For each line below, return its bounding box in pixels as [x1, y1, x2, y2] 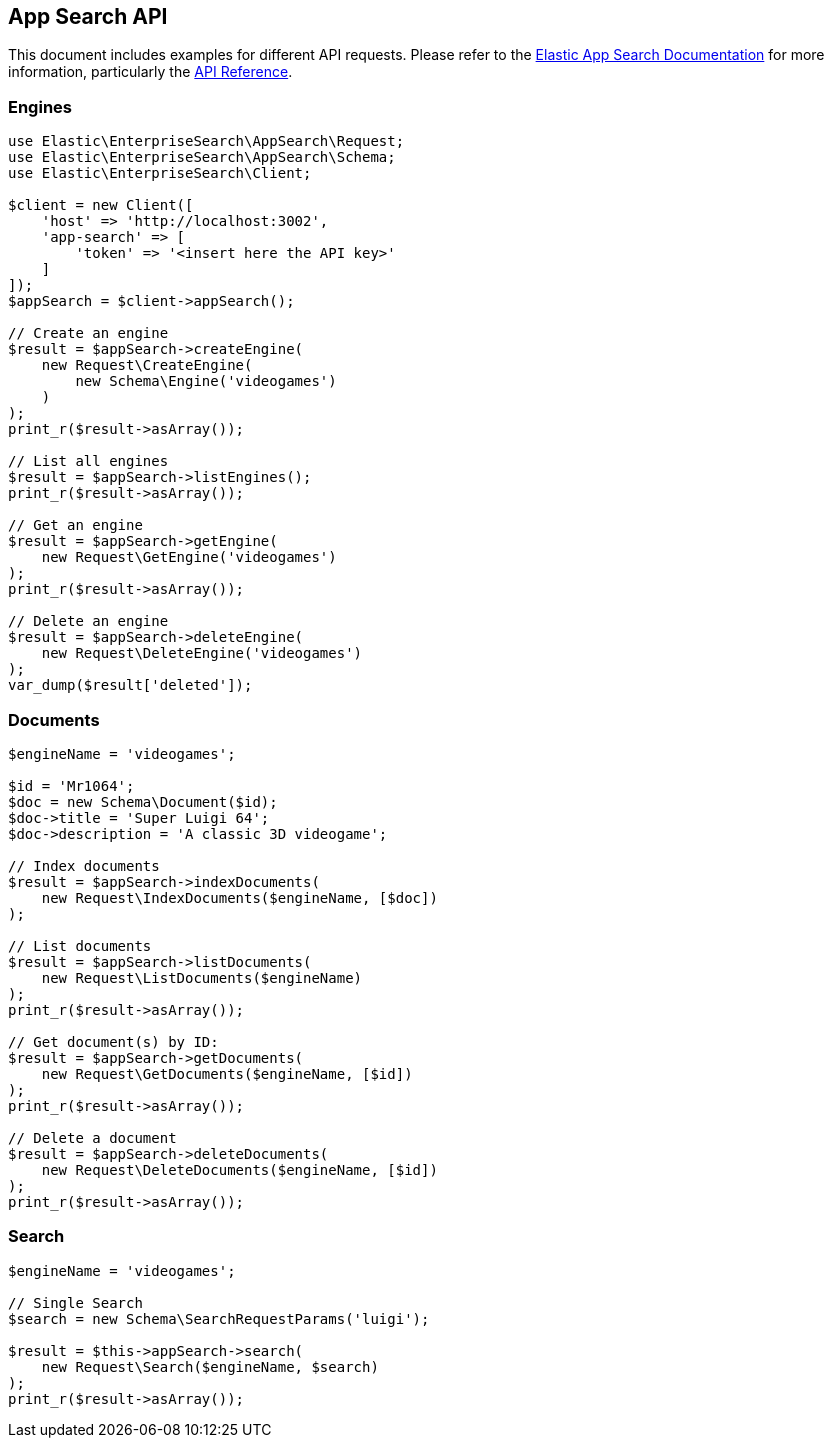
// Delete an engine [8, 613, 169, 630]
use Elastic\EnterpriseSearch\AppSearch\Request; [8, 133, 405, 150]
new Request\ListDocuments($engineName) [41, 969, 363, 986]
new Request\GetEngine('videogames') [41, 549, 337, 566]
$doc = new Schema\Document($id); [8, 793, 278, 810]
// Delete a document [8, 1129, 177, 1146]
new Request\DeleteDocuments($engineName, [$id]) [41, 1161, 438, 1178]
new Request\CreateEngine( [41, 357, 253, 374]
